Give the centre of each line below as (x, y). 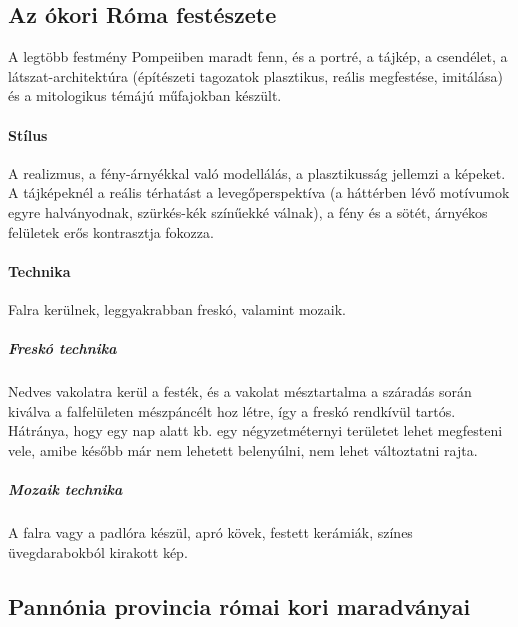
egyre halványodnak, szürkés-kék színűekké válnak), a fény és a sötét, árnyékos (248, 211)
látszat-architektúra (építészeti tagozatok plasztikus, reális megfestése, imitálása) (255, 75)
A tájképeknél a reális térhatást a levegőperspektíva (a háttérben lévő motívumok (259, 192)
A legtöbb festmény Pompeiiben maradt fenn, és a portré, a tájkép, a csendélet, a (258, 56)
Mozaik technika (65, 489)
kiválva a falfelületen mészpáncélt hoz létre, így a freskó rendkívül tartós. (232, 410)
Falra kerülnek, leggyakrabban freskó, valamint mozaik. (177, 308)
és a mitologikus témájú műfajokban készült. (145, 95)
